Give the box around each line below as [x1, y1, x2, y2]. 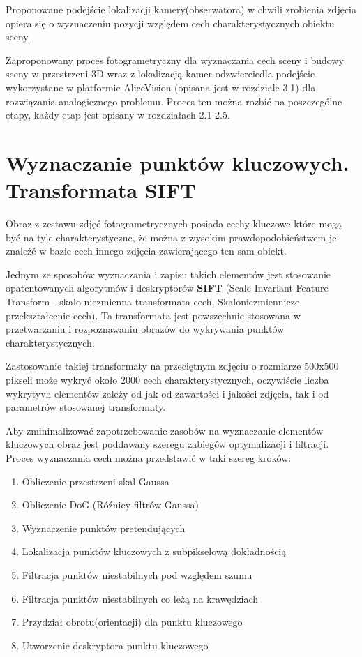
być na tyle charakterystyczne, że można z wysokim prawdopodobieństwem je [6, 229, 337, 244]
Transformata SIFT [6, 176, 196, 204]
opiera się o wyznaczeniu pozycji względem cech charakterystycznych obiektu [6, 15, 335, 30]
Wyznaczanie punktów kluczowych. [6, 148, 349, 176]
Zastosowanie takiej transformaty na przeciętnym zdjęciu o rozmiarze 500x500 [6, 358, 339, 373]
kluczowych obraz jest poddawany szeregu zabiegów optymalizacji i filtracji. [6, 437, 329, 451]
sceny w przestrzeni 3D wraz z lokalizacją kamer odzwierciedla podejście [6, 66, 315, 81]
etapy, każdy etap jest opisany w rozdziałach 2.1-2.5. [6, 107, 230, 122]
